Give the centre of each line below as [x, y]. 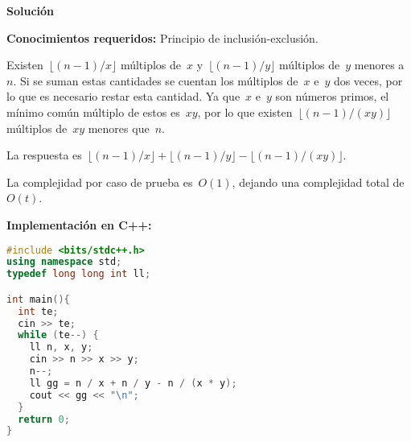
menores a [379, 65]
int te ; [38, 311]
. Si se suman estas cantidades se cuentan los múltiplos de [156, 80]
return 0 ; [44, 419]
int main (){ [38, 299]
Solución [31, 10]
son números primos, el [332, 96]
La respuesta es [44, 155]
